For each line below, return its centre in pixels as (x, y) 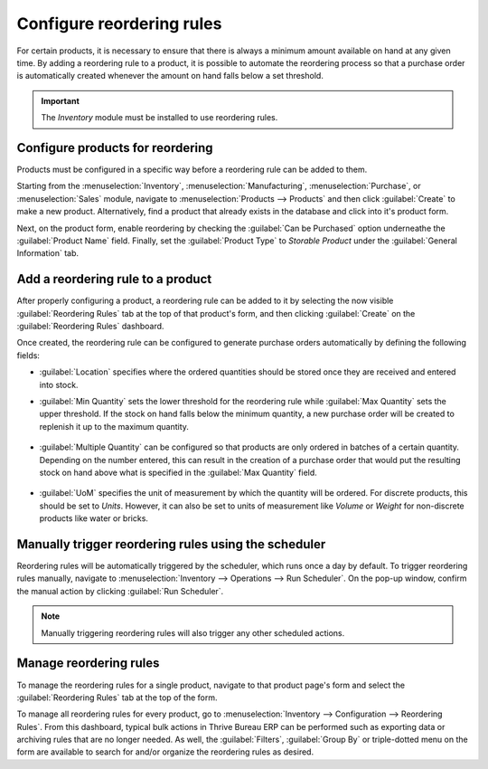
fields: (28, 355)
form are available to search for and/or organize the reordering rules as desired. (165, 752)
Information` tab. (48, 253)
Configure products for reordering (115, 148)
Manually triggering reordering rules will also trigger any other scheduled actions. (193, 632)
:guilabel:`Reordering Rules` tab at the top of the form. (117, 698)
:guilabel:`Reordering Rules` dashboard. (90, 327)
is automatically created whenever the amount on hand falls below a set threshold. (170, 76)
